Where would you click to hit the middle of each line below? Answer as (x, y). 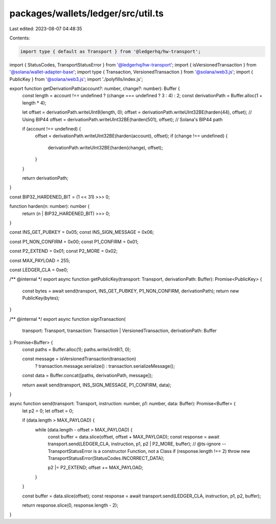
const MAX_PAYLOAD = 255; (40, 260)
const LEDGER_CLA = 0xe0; (39, 270)
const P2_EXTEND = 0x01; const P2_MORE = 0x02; (63, 251)
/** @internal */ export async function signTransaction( (68, 319)
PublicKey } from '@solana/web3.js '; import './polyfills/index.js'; (76, 79)
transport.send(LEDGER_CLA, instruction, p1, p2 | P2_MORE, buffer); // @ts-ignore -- (137, 444)
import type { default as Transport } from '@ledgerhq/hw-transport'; (111, 51)
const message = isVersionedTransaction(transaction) (79, 359)
